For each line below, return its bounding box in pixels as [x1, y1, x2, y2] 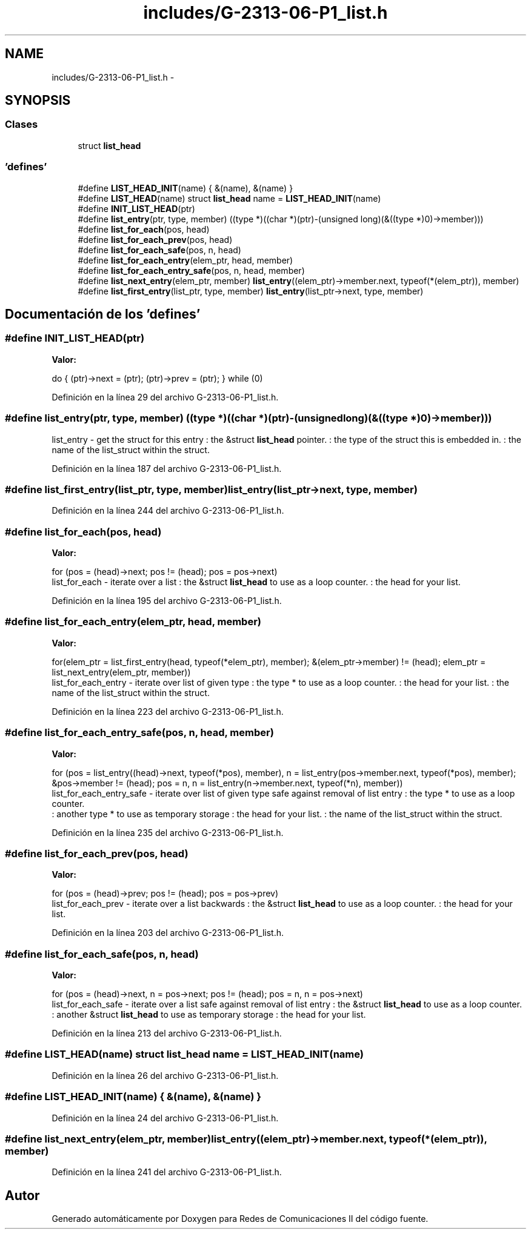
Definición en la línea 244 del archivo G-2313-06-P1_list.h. [52, 505, 284, 516]
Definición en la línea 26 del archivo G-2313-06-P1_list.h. [52, 1070, 279, 1081]
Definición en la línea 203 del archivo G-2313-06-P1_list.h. [52, 927, 284, 938]
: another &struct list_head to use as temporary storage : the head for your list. [52, 1009, 366, 1020]
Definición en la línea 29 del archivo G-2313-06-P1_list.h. [52, 391, 279, 402]
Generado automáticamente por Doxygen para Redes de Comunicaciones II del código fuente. [52, 1213, 429, 1224]
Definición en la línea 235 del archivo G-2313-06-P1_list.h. [52, 827, 284, 838]
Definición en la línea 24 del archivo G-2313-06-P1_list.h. [52, 1112, 279, 1123]
